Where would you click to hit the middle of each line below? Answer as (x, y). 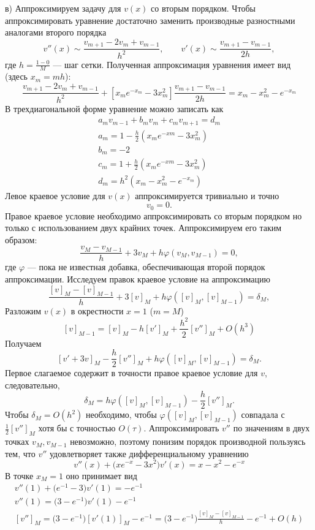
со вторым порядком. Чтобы (203, 8)
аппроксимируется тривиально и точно (207, 195)
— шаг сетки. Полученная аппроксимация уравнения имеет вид (172, 64)
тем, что (20, 453)
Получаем (23, 343)
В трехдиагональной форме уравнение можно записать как (114, 108)
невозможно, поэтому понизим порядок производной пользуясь (188, 441)
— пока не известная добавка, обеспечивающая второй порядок (146, 267)
